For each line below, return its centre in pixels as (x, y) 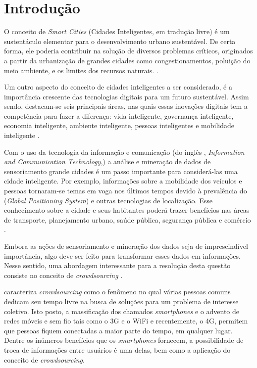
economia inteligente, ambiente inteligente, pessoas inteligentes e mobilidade (119, 125)
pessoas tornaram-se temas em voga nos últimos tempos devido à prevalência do (126, 191)
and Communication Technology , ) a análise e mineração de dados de (107, 161)
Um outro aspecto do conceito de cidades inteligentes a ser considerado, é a (118, 87)
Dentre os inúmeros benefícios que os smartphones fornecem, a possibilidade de (124, 340)
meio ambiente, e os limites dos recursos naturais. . (81, 70)
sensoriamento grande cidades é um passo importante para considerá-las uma (121, 171)
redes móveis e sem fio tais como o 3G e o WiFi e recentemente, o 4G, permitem (126, 321)
